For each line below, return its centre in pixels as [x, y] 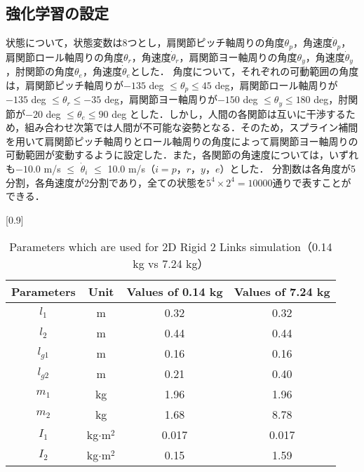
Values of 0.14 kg [175, 292]
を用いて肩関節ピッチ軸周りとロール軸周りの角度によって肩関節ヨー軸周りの [182, 141]
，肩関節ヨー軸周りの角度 [238, 56]
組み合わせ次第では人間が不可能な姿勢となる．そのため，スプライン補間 [191, 127]
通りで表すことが [312, 182]
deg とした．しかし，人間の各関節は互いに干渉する [229, 113]
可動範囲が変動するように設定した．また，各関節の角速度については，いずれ [182, 155]
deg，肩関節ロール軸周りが [276, 85]
